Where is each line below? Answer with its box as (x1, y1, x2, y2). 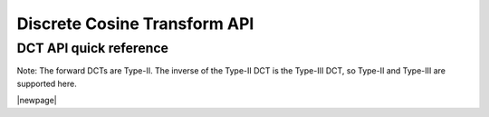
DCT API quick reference (16, 40, 169, 56)
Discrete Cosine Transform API (16, 14, 254, 34)
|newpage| (16, 95, 58, 106)
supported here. (16, 78, 77, 89)
